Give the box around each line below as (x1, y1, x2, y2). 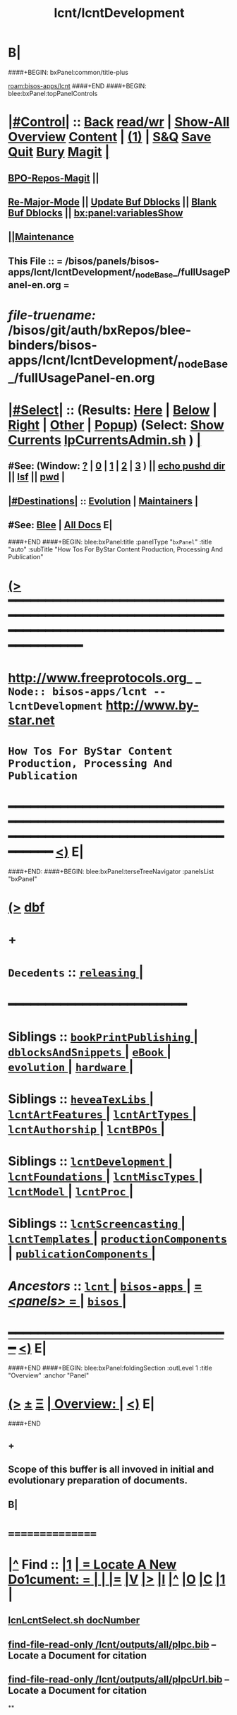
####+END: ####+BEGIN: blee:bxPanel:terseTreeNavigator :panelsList (8, 867, 214, 876)
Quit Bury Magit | (8, 144, 110, 160)
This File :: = (8, 255, 63, 267)
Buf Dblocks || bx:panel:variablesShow (8, 207, 183, 219)
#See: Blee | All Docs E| (8, 519, 113, 531)
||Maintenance (8, 231, 75, 243)
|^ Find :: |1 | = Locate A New (8, 1557, 177, 1572)
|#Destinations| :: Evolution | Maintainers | (8, 495, 198, 507)
